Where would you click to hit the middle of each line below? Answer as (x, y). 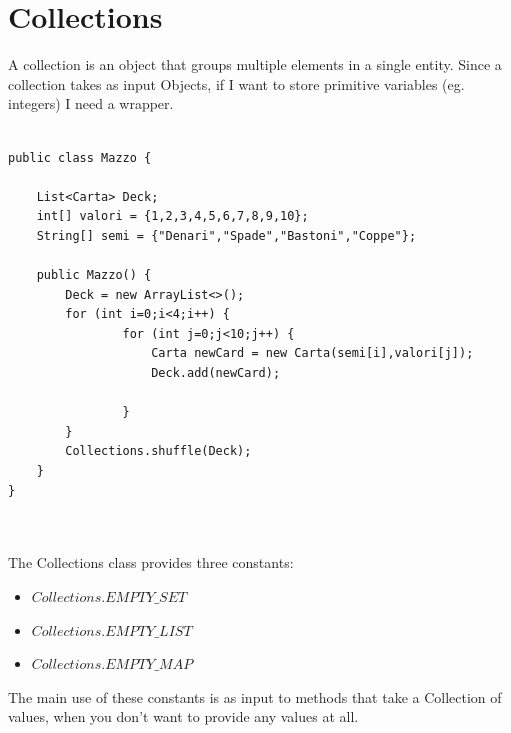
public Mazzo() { (94, 275)
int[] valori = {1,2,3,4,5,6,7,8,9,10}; (172, 216)
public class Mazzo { (80, 157)
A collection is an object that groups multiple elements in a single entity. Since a (255, 64)
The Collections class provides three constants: (151, 562)
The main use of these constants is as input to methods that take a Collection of (255, 696)
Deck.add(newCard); (216, 373)
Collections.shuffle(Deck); (158, 451)
